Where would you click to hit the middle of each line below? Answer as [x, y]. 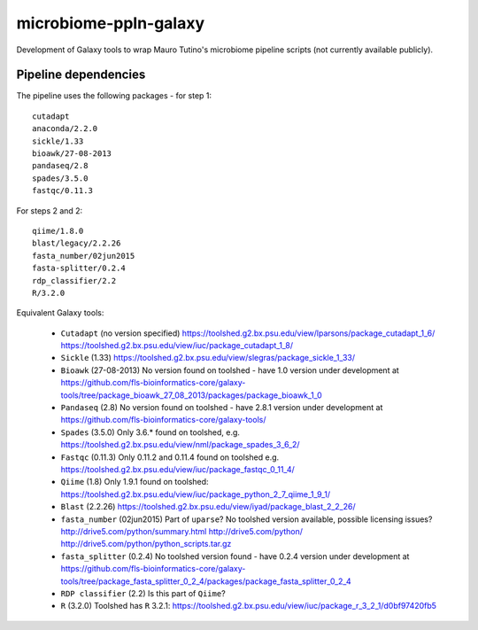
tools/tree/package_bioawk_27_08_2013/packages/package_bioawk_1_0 [191, 395]
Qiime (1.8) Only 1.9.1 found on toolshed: [135, 482]
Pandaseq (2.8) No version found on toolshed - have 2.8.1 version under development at [222, 408]
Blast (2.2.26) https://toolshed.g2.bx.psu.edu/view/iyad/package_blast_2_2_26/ [208, 507]
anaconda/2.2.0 [65, 129]
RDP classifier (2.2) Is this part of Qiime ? [143, 593]
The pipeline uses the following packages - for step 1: [114, 96]
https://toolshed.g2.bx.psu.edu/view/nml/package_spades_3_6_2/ [180, 445]
